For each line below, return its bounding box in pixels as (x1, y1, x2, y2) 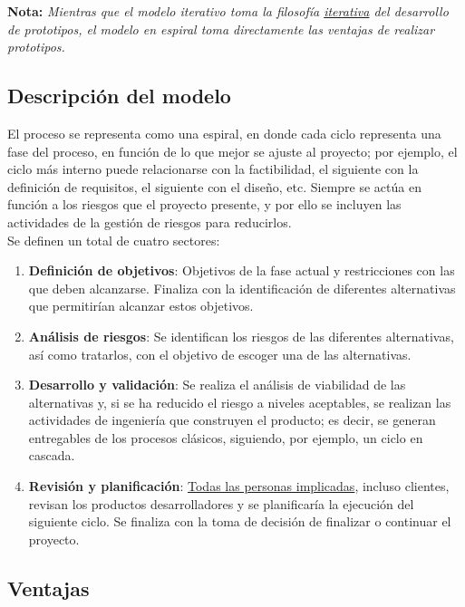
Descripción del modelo (7, 82, 231, 110)
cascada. (28, 446, 75, 465)
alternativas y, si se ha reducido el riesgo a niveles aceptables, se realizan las (28, 392, 451, 411)
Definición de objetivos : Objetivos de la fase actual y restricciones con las (28, 261, 455, 280)
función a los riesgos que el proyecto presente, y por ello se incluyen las (7, 195, 402, 214)
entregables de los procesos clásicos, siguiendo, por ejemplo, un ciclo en (28, 428, 423, 447)
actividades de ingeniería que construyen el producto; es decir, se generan (28, 410, 436, 429)
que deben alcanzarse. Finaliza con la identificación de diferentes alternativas (28, 278, 456, 297)
